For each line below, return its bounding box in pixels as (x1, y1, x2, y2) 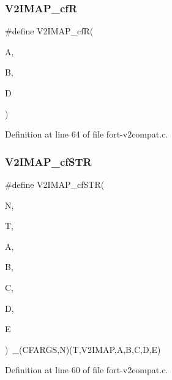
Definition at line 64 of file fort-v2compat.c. (5, 128, 168, 141)
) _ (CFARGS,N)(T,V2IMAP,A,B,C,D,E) (5, 343, 161, 355)
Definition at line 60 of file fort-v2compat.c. (5, 363, 168, 376)
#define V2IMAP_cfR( (5, 25, 94, 37)
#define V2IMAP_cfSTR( (5, 178, 105, 190)
